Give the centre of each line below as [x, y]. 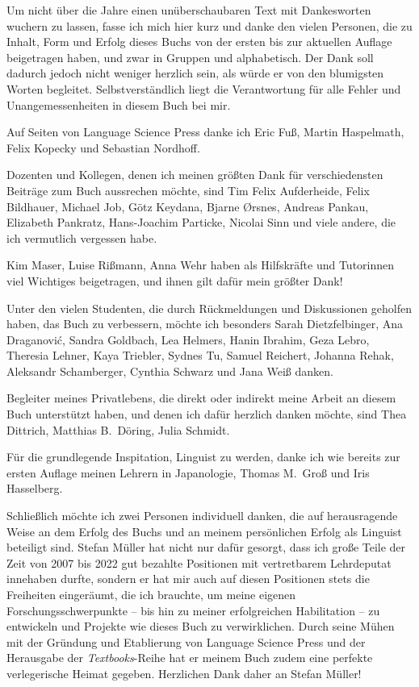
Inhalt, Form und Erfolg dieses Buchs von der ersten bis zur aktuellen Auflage [199, 42]
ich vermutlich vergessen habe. [82, 237]
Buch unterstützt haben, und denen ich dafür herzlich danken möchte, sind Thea [207, 414]
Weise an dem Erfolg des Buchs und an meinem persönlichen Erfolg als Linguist [204, 531]
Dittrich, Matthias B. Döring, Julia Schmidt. [118, 429]
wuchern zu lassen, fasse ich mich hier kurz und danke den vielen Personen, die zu [209, 25]
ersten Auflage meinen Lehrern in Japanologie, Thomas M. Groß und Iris [188, 472]
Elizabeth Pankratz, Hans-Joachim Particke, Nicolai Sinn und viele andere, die [201, 222]
